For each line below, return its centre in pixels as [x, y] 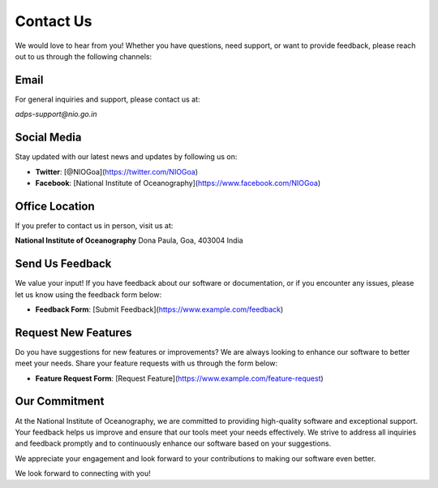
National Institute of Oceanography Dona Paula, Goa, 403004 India [129, 240]
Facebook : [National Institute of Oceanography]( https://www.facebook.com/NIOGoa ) [178, 183]
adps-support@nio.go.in [56, 114]
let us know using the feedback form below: [88, 294]
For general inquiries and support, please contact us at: [107, 99]
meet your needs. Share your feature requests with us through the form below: [146, 363]
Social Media [48, 138]
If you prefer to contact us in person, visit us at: [94, 225]
